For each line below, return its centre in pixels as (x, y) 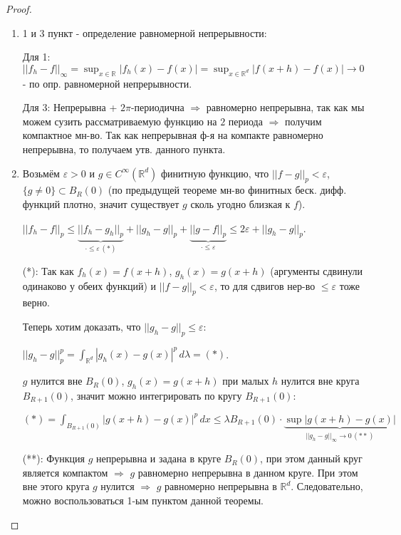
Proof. (19, 9)
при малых (246, 381)
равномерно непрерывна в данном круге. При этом (248, 472)
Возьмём (41, 173)
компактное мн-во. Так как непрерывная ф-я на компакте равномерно (173, 135)
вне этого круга (56, 486)
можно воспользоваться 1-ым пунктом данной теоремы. (143, 500)
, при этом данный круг (311, 458)
